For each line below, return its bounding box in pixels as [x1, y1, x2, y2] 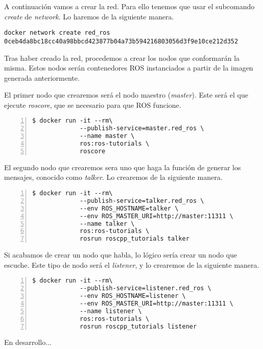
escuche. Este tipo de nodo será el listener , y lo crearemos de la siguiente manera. [4, 259, 259, 270]
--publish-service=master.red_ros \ [80, 125, 204, 132]
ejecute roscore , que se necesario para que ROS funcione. [4, 99, 181, 110]
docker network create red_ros [4, 29, 110, 37]
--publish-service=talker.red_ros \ [80, 197, 204, 204]
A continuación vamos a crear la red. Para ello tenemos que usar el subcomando [4, 1, 255, 11]
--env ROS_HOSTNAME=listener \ [80, 292, 186, 300]
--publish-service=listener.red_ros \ [80, 285, 211, 292]
